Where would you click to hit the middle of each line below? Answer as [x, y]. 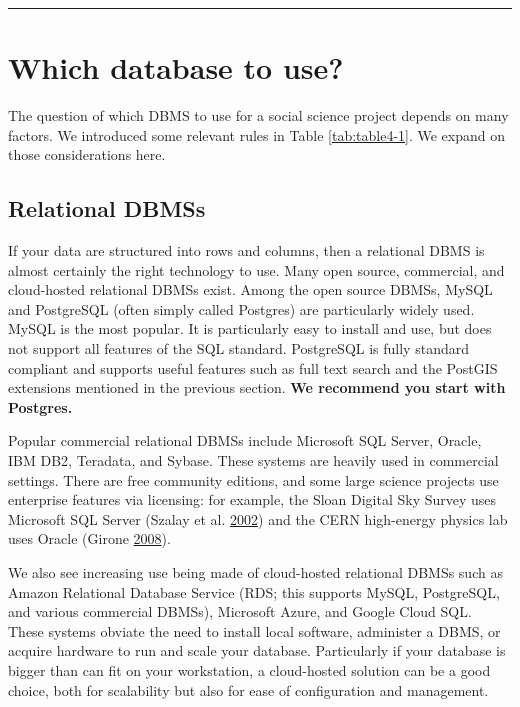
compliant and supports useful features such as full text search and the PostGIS [253, 367]
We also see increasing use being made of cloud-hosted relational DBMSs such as [255, 572]
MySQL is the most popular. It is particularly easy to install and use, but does [250, 328]
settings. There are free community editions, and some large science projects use [253, 479]
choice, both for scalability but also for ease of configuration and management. [248, 689]
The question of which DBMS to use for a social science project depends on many [258, 115]
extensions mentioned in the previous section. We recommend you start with [257, 387]
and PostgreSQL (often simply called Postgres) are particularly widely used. [241, 308]
